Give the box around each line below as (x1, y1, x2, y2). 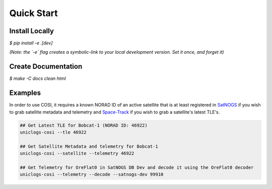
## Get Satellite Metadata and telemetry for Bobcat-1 (20, 143, 158, 149)
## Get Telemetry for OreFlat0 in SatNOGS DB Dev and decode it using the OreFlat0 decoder (20, 164, 254, 170)
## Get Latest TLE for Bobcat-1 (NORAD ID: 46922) (20, 122, 148, 128)
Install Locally (9, 27, 54, 35)
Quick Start (9, 8, 58, 19)
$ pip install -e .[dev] (9, 40, 53, 46)
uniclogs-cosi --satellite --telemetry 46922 (20, 151, 134, 156)
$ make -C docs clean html (9, 75, 66, 81)
